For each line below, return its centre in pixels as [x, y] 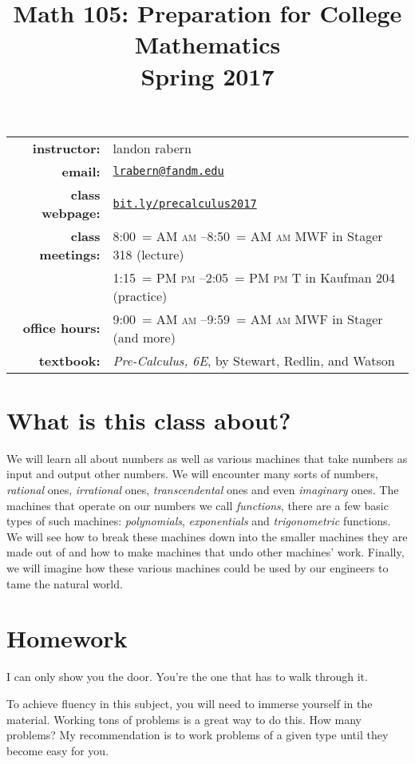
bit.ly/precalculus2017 [185, 203]
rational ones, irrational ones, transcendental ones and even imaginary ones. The [203, 490]
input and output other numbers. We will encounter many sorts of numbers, [192, 474]
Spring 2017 [207, 75]
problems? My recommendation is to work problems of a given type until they [198, 735]
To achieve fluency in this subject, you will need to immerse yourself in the [190, 703]
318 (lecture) [148, 254]
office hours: [61, 328]
